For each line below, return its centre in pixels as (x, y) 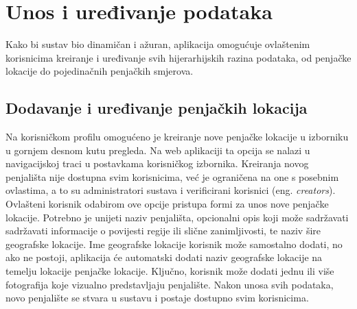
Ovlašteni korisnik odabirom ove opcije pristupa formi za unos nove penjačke (167, 204)
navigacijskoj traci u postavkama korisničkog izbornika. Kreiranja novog (157, 163)
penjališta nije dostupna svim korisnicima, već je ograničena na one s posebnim (172, 176)
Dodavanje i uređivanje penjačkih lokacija (157, 108)
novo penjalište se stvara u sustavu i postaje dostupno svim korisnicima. (157, 298)
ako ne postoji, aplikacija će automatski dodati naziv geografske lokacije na (164, 257)
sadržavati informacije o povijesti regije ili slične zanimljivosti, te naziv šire (163, 231)
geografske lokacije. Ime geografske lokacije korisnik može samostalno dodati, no (174, 244)
